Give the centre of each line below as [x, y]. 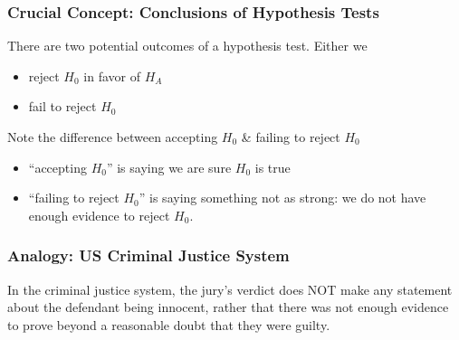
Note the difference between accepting [113, 137]
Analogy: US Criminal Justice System [148, 255]
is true [273, 167]
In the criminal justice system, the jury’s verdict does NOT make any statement [230, 289]
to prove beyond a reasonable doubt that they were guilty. [169, 324]
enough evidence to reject [99, 215]
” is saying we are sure [169, 167]
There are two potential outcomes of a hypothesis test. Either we [187, 46]
